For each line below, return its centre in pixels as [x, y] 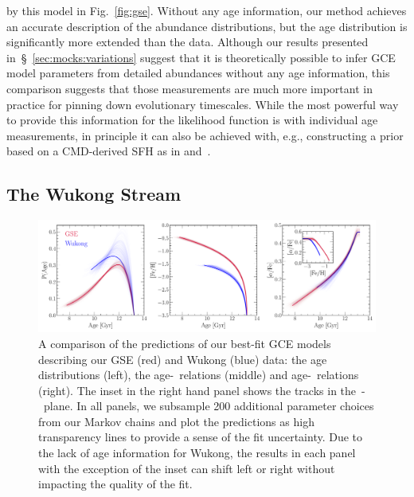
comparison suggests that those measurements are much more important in [189, 88]
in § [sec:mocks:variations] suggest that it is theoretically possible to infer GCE [201, 57]
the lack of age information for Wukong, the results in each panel [197, 453]
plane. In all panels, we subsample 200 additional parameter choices [209, 406]
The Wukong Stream [94, 194]
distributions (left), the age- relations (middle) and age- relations [199, 375]
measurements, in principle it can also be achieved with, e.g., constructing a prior [205, 135]
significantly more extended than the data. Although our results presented [187, 42]
